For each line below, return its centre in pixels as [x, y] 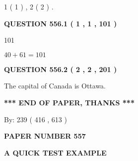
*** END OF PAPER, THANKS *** [69, 102]
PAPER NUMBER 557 [45, 136]
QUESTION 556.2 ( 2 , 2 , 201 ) [61, 69]
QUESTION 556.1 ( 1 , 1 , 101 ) [61, 23]
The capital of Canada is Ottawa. [55, 86]
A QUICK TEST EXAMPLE [55, 152]
